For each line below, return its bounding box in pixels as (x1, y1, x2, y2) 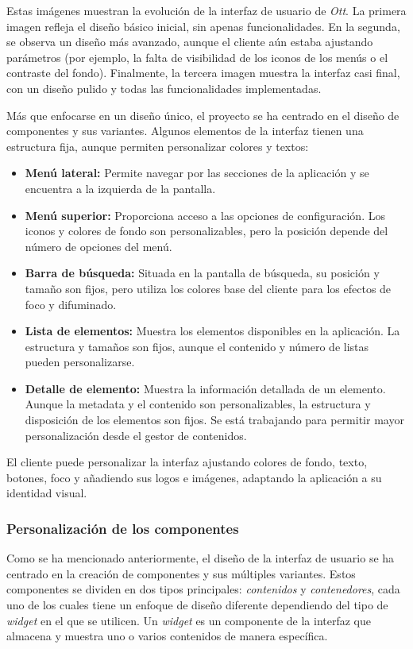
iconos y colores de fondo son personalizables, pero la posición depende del (25, 222, 388, 239)
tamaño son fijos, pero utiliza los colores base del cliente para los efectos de (25, 280, 392, 296)
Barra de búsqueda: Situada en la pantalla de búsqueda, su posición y (25, 265, 380, 281)
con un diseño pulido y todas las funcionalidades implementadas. (6, 79, 322, 96)
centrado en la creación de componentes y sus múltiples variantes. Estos (6, 565, 356, 581)
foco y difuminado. (25, 296, 117, 312)
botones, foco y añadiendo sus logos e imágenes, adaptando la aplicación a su (6, 469, 382, 485)
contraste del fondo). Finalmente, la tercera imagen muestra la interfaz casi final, (6, 64, 400, 81)
